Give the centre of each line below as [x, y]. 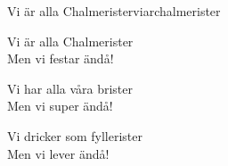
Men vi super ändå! [60, 106]
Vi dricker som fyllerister [75, 135]
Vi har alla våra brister [70, 88]
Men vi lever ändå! [58, 153]
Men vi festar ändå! [61, 58]
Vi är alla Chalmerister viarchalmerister [114, 11]
